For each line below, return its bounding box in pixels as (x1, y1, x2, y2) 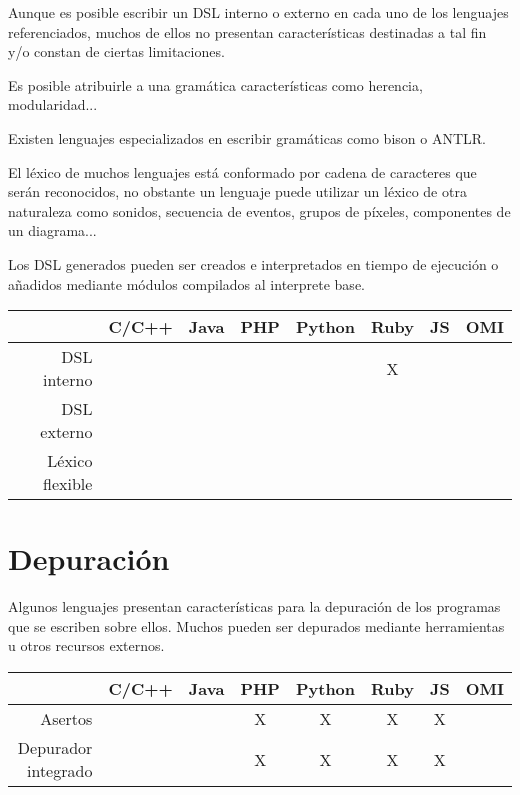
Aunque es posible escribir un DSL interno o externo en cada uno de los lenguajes (8, 2, 509, 22)
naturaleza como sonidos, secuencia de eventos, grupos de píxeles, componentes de (8, 200, 511, 221)
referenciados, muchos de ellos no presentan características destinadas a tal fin (8, 21, 487, 42)
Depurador (17, 736, 93, 760)
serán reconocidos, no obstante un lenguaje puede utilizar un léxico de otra (8, 181, 467, 202)
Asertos (40, 707, 93, 731)
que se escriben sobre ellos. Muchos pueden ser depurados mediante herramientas (8, 615, 505, 636)
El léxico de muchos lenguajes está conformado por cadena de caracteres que (8, 161, 477, 182)
